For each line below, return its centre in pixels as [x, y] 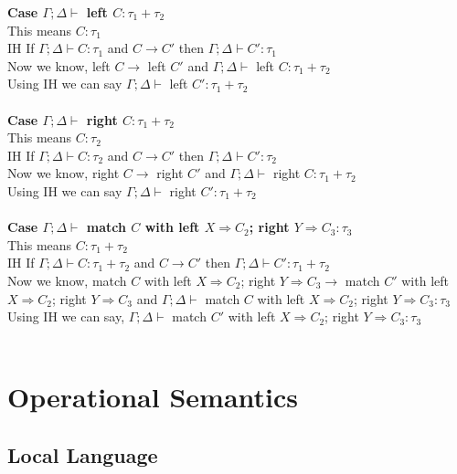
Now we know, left [59, 65]
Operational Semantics [153, 397]
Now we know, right [64, 173]
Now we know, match [67, 280]
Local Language [83, 455]
